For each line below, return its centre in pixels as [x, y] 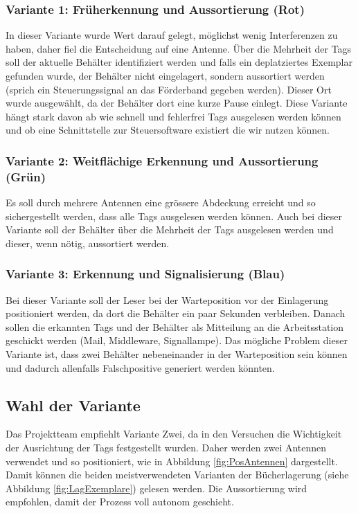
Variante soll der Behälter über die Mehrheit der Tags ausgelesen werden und [170, 229]
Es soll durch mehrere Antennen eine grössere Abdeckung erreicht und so [161, 202]
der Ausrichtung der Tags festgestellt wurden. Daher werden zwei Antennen [166, 448]
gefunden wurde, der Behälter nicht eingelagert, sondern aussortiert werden [165, 75]
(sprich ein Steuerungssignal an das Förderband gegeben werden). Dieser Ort [169, 89]
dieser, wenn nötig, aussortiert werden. [88, 243]
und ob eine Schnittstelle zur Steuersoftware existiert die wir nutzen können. [168, 130]
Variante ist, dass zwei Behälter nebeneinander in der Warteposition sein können [177, 354]
